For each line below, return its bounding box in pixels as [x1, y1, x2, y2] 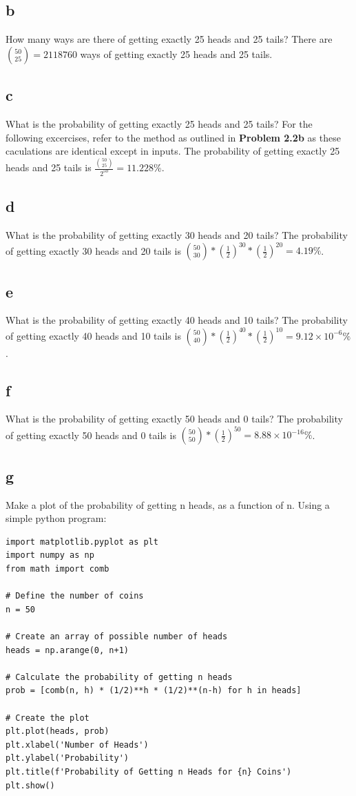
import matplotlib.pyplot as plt [6, 536, 158, 547]
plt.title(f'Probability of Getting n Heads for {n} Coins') [6, 766, 292, 777]
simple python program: [6, 511, 107, 525]
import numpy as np [6, 550, 94, 561]
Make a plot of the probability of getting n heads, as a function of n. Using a [6, 497, 330, 512]
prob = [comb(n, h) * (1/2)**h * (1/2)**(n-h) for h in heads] [6, 686, 302, 696]
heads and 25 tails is [6, 160, 92, 175]
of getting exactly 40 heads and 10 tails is [6, 328, 181, 342]
